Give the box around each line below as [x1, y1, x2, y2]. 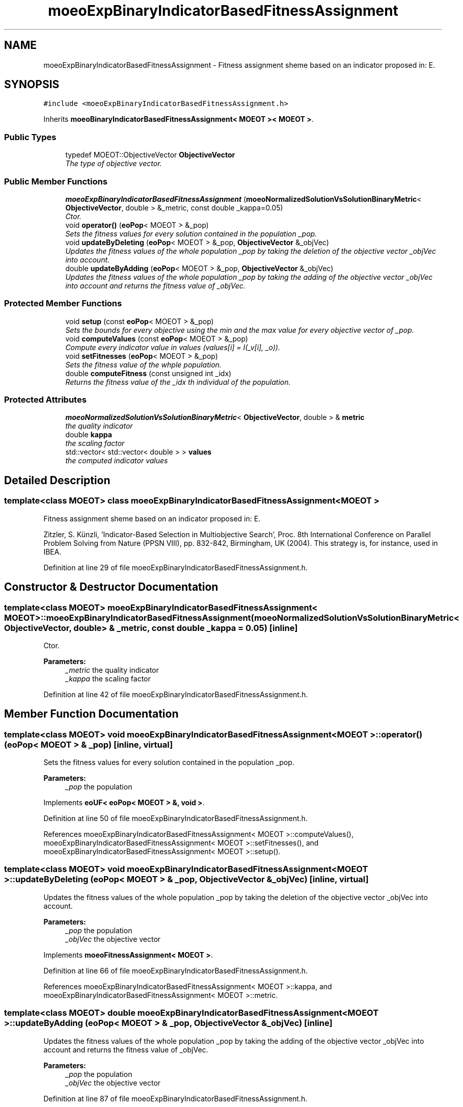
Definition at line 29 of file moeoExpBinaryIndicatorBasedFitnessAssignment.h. [43, 563, 308, 572]
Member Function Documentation [4, 707, 179, 721]
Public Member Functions [4, 176, 107, 187]
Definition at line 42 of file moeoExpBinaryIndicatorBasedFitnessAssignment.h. [43, 690, 308, 699]
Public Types [4, 131, 57, 142]
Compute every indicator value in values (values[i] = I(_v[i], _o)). [65, 342, 280, 352]
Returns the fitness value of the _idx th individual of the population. [65, 377, 291, 386]
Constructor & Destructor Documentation [4, 581, 219, 594]
